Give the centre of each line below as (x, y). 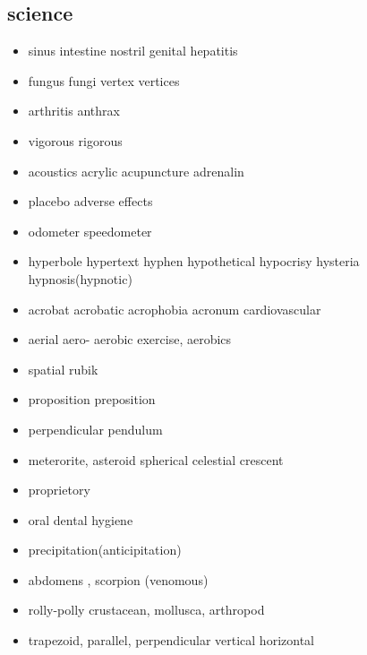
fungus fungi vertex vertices (104, 80)
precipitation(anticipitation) (105, 550)
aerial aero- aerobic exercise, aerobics (130, 339)
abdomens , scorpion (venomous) (118, 579)
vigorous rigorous (75, 140)
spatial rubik (63, 369)
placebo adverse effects (90, 201)
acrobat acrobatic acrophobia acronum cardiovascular (175, 309)
